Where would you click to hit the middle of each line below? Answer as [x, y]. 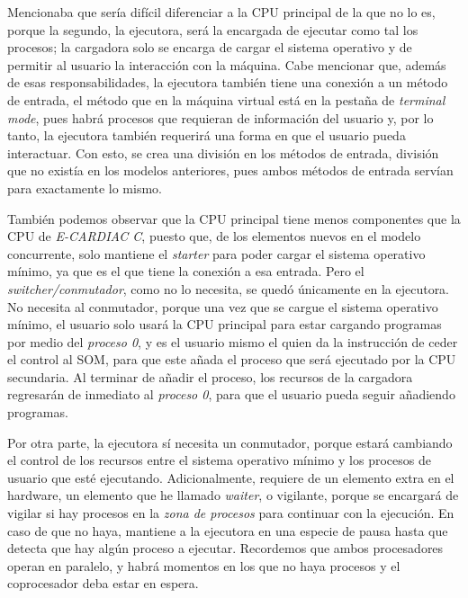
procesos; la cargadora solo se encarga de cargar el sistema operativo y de [210, 47]
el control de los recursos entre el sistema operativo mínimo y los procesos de [219, 460]
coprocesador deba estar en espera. [103, 583]
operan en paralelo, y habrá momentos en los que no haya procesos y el [204, 565]
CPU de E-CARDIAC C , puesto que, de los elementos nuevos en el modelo [214, 236]
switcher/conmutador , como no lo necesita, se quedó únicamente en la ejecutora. [229, 288]
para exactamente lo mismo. [85, 187]
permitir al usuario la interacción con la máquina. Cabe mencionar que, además [227, 64]
